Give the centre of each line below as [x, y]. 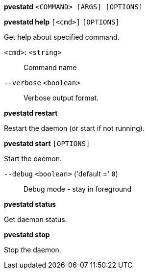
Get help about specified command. [62, 37]
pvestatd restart [31, 113]
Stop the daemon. [33, 250]
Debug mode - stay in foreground [77, 189]
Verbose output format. [61, 98]
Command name [50, 67]
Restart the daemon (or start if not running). [74, 128]
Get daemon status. [36, 219]
